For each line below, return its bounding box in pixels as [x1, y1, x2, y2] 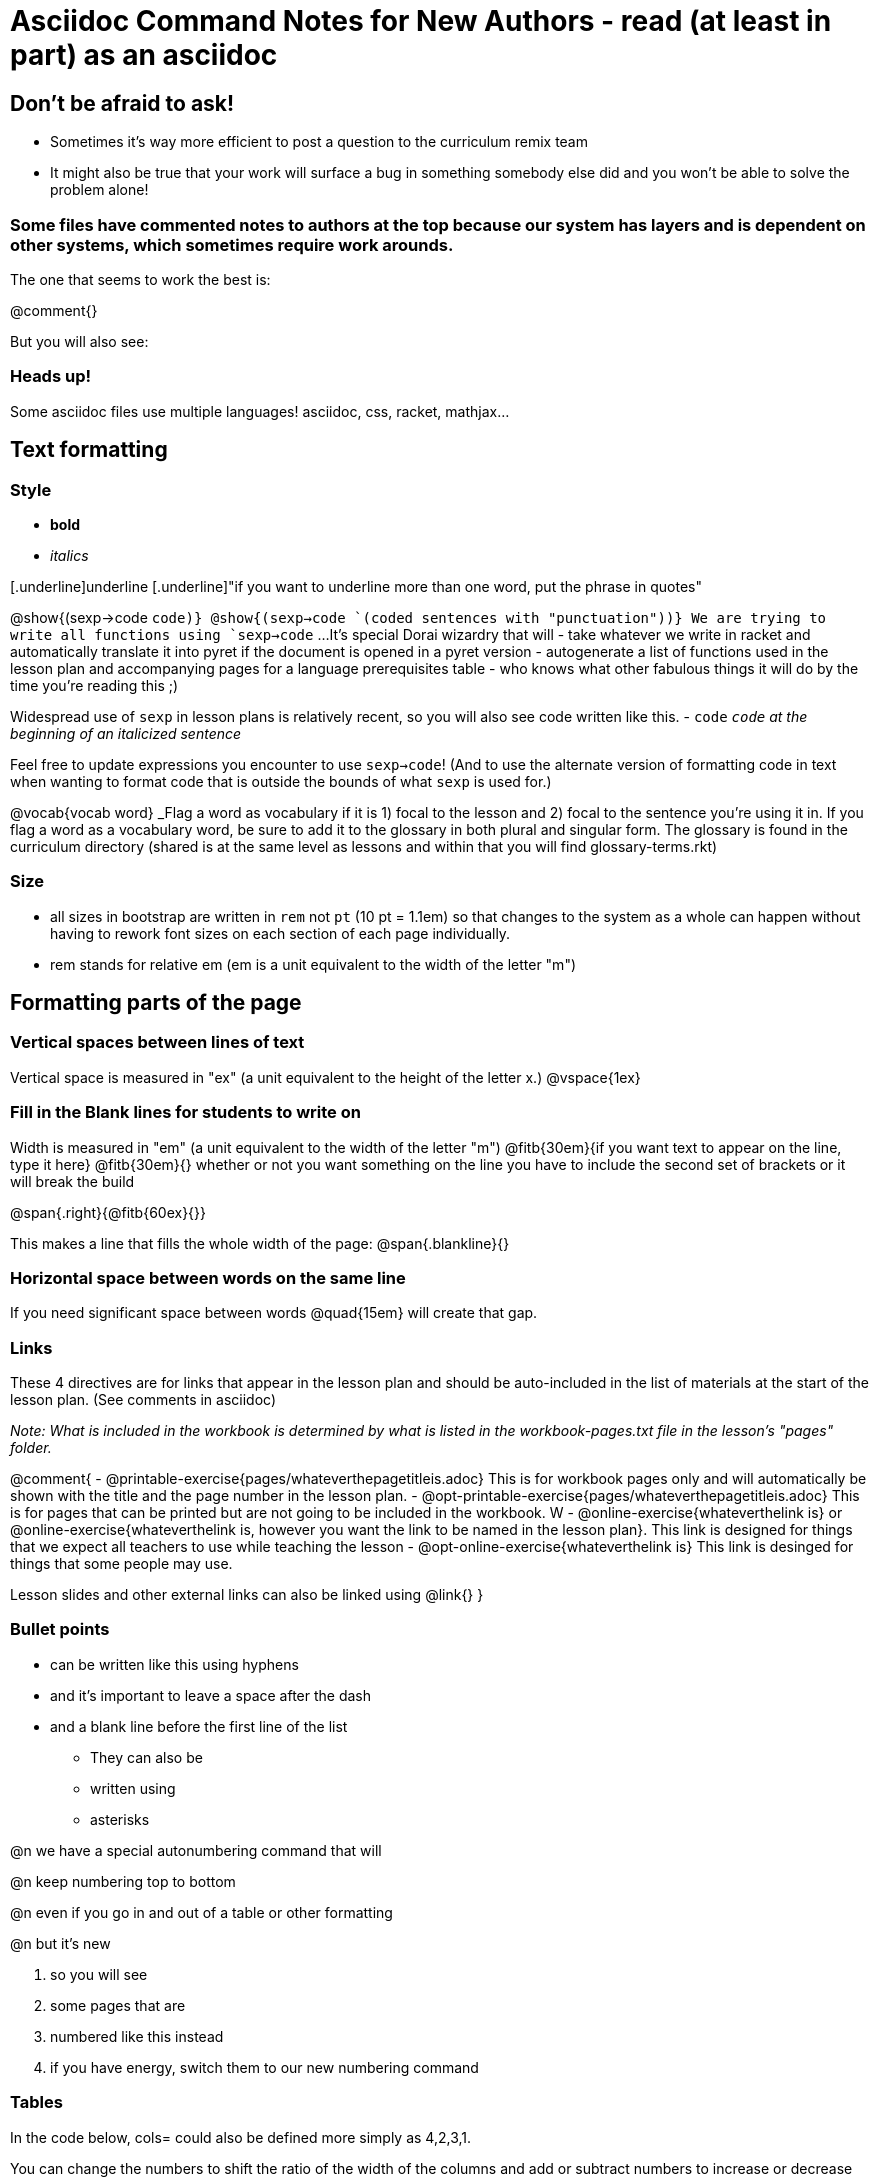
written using [90, 1779, 176, 1797]
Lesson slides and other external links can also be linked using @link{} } [10, 1586, 484, 1604]
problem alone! [50, 181, 149, 199]
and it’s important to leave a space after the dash [50, 1686, 372, 1704]
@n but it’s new [10, 1934, 111, 1952]
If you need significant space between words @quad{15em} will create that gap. [10, 1304, 538, 1322]
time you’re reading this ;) [10, 676, 179, 694]
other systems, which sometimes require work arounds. [10, 234, 454, 255]
